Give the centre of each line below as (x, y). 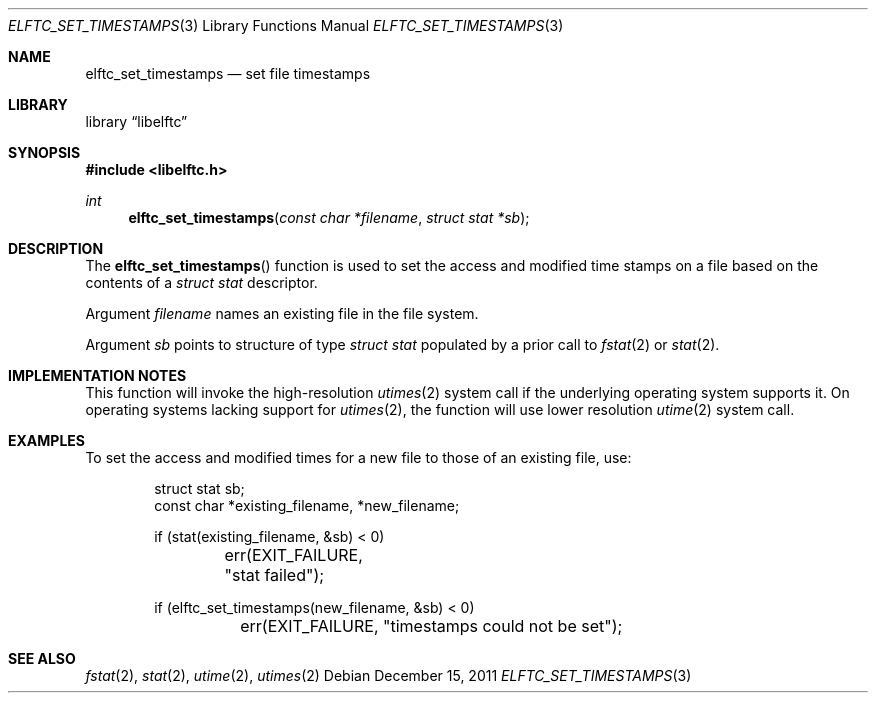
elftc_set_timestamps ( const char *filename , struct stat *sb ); (329, 217)
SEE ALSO (42, 658)
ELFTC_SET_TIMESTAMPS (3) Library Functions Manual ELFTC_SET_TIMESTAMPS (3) (286, 25)
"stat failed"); (274, 575)
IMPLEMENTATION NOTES (97, 375)
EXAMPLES (46, 440)
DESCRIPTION (56, 248)
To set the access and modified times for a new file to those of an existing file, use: (358, 457)
